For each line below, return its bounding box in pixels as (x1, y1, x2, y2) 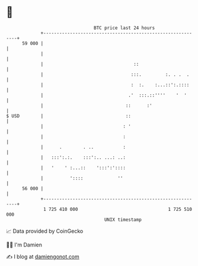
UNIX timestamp (104, 216, 142, 223)
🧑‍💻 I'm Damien (6, 241, 43, 248)
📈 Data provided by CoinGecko (6, 227, 84, 235)
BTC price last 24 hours (94, 25, 155, 31)
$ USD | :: (6, 113, 132, 119)
